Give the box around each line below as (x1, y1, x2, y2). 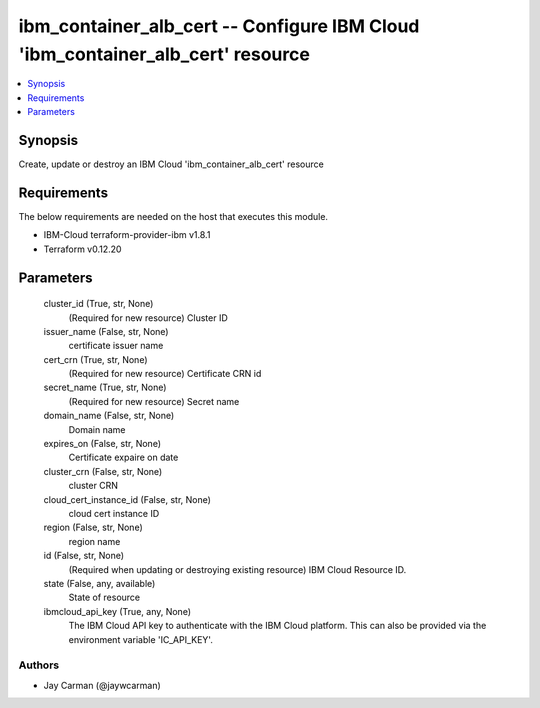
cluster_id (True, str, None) (43, 298, 154, 310)
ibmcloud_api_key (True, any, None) (43, 605, 192, 617)
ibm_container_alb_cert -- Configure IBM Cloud (18, 15, 420, 37)
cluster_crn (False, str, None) (43, 465, 163, 477)
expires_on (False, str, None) (43, 438, 162, 450)
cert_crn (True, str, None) (43, 353, 149, 365)
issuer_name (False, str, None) (43, 325, 169, 337)
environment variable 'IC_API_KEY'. (68, 633, 214, 645)
